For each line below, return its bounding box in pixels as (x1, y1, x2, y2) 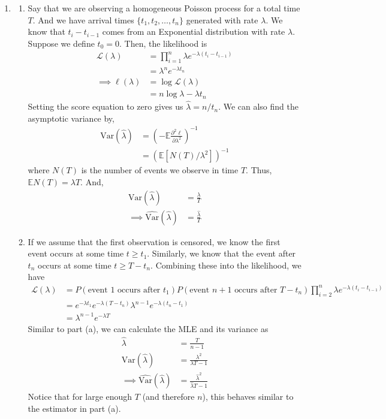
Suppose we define (28, 37, 95, 49)
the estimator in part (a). (28, 402, 121, 414)
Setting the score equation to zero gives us (28, 100, 183, 113)
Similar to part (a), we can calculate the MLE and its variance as (28, 322, 269, 334)
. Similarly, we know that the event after (147, 247, 296, 260)
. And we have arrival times (32, 13, 134, 26)
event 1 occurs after (88, 285, 161, 294)
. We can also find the (218, 100, 298, 113)
